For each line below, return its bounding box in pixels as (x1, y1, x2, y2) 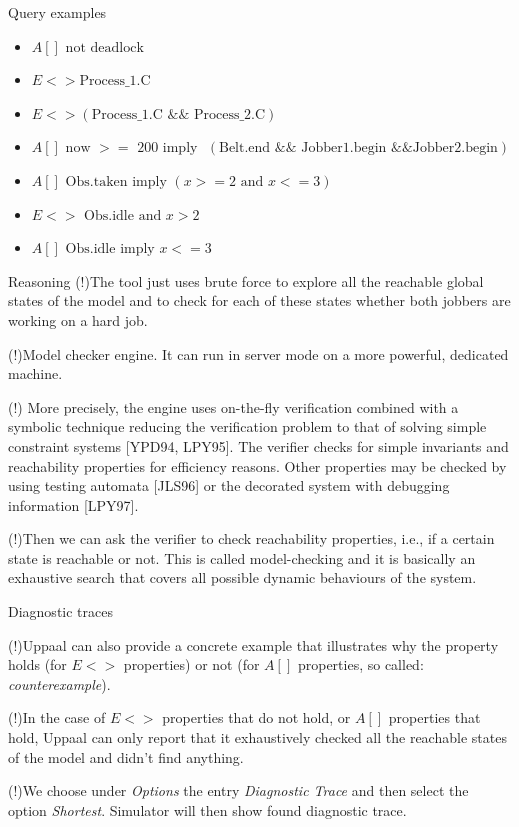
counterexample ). (8, 673, 111, 694)
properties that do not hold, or (162, 707, 351, 728)
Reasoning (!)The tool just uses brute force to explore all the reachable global (8, 270, 484, 291)
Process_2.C (193, 107, 266, 122)
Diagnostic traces (8, 601, 113, 622)
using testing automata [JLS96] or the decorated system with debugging (8, 475, 450, 496)
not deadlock (65, 40, 144, 55)
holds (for (8, 654, 67, 675)
